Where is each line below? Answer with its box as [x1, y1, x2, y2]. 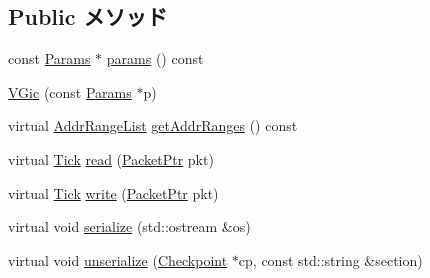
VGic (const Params [8, 81, 132, 102]
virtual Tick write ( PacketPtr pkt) [8, 182, 219, 203]
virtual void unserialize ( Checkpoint [8, 249, 228, 270]
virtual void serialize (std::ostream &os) [8, 216, 251, 237]
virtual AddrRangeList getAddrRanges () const [8, 115, 298, 136]
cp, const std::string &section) [238, 249, 423, 270]
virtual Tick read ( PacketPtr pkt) [8, 148, 214, 169]
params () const [106, 48, 204, 69]
